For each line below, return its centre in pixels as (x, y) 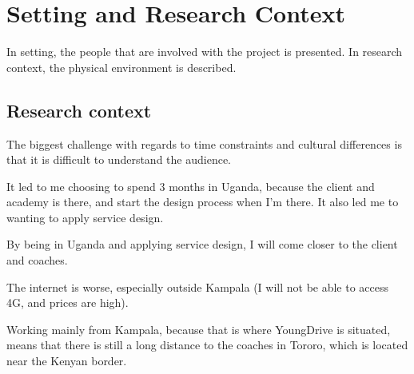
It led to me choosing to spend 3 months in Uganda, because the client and (191, 186)
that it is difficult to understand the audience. (119, 159)
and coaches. (37, 260)
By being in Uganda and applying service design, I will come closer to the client (202, 244)
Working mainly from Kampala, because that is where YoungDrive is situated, (199, 329)
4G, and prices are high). (68, 302)
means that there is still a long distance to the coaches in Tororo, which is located (207, 345)
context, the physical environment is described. (121, 67)
